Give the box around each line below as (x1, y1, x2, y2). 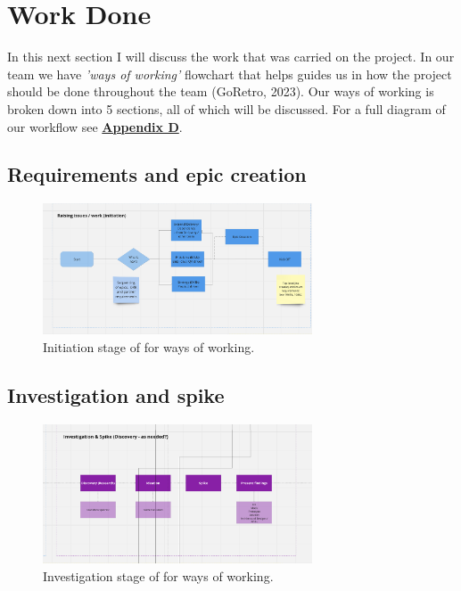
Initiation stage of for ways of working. (43, 337, 255, 356)
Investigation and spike (7, 381, 225, 408)
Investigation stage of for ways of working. (43, 566, 274, 585)
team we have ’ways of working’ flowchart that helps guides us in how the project (7, 64, 452, 83)
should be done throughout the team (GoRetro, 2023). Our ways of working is (7, 82, 434, 101)
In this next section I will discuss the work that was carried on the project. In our (7, 47, 455, 66)
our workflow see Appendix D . (7, 117, 183, 135)
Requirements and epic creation (7, 160, 307, 188)
